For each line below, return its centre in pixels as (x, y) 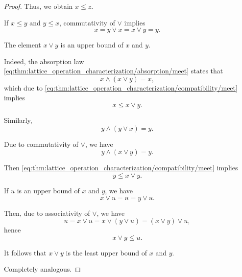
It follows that (25, 252)
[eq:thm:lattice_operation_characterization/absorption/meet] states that (114, 71)
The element (23, 45)
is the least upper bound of (107, 252)
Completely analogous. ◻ (42, 269)
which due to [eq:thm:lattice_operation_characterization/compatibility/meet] (121, 87)
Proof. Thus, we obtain (38, 6)
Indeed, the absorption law (44, 61)
